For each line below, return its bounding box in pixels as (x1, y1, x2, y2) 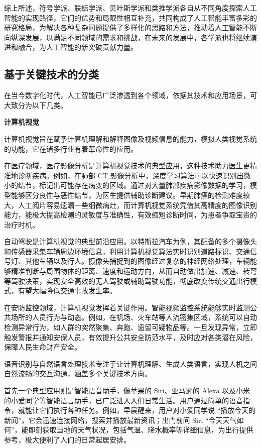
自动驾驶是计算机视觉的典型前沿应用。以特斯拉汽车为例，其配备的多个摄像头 (4, 236, 257, 247)
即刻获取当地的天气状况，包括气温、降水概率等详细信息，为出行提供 (28, 424, 253, 435)
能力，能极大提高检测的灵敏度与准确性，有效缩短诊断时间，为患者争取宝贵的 (4, 209, 257, 220)
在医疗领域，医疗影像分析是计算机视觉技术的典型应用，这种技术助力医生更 (4, 160, 250, 171)
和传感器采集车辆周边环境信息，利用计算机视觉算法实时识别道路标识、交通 (4, 246, 250, 256)
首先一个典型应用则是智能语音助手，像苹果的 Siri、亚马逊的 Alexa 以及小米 (4, 385, 250, 396)
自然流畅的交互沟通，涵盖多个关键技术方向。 (4, 368, 152, 379)
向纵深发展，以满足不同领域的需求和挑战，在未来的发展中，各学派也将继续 (4, 32, 250, 42)
